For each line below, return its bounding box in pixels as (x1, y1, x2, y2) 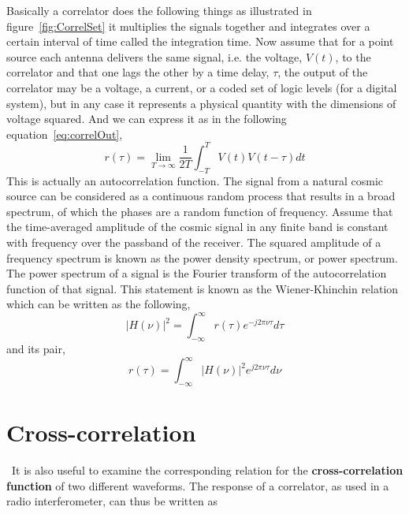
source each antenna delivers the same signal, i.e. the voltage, (6, 48, 303, 65)
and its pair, (6, 341, 65, 357)
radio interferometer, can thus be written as (6, 493, 218, 509)
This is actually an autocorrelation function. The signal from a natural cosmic (6, 172, 384, 188)
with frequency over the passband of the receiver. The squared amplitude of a (6, 234, 381, 251)
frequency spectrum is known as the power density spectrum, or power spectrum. (6, 249, 398, 266)
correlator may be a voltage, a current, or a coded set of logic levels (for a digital (6, 79, 397, 95)
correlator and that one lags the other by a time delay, (6, 64, 270, 80)
